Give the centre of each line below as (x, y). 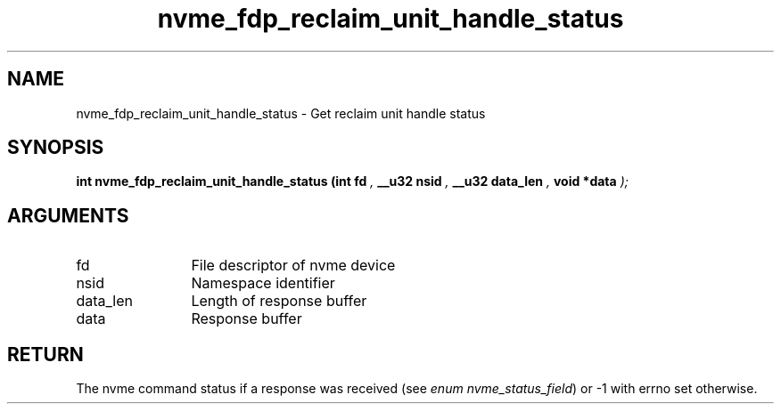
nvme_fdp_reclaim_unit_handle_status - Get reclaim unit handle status (281, 113)
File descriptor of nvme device (293, 266)
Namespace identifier (263, 283)
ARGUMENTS (68, 215)
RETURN (45, 354)
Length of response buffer (279, 301)
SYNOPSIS (56, 148)
